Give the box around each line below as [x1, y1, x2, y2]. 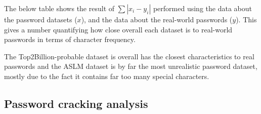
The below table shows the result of [4, 3, 115, 13]
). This [236, 14, 257, 24]
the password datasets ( [4, 14, 77, 24]
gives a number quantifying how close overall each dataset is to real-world [4, 24, 233, 34]
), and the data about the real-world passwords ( [81, 14, 233, 24]
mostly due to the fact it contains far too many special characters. [4, 70, 209, 81]
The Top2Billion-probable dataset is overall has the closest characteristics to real [4, 51, 254, 61]
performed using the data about [153, 3, 252, 13]
